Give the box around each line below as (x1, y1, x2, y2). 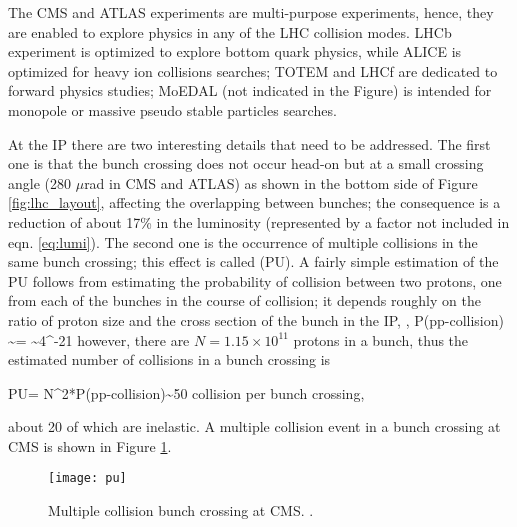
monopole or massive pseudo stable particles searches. (8, 99, 337, 120)
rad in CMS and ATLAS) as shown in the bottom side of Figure (84, 172, 478, 193)
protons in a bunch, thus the (293, 329, 469, 350)
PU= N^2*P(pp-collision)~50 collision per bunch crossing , (8, 382, 365, 403)
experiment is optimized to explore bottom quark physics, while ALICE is (8, 41, 462, 62)
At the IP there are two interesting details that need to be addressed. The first (8, 133, 491, 154)
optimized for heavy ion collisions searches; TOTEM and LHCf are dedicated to (8, 60, 498, 81)
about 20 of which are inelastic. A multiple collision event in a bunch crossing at (8, 416, 501, 437)
